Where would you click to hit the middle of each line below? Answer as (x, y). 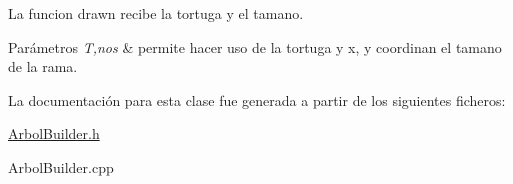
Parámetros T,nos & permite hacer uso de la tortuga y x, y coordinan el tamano (255, 46)
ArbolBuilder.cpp (61, 166)
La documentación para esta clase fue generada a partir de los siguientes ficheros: (257, 99)
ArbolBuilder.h (54, 133)
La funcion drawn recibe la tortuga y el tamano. (156, 13)
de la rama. (43, 66)
